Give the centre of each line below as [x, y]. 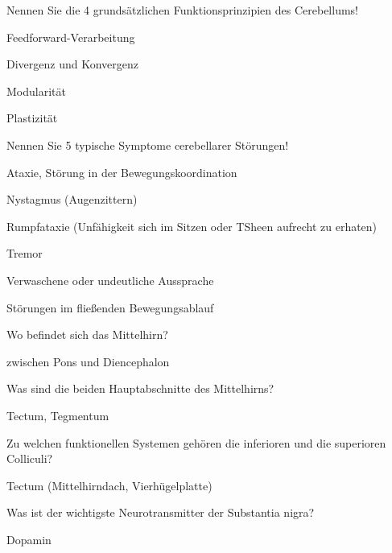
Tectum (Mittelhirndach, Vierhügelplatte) [109, 485]
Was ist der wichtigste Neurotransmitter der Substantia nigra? [161, 512]
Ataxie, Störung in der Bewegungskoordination [122, 172]
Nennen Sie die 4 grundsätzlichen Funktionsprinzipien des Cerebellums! [182, 10]
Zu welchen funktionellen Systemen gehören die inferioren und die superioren [196, 442]
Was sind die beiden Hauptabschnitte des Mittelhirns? [140, 388]
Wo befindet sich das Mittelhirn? [87, 334]
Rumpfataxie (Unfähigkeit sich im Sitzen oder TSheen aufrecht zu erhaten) [192, 226]
